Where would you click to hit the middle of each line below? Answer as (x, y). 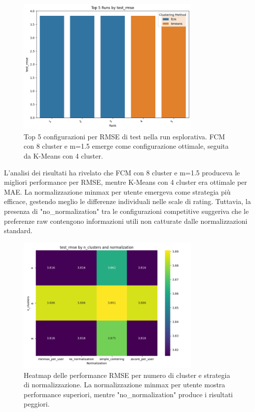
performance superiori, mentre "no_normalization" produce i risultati (128, 394)
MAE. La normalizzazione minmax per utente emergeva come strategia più (117, 191)
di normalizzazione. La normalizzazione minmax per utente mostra (125, 385)
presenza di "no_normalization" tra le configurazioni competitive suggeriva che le (127, 211)
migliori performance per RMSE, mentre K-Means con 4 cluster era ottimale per (126, 182)
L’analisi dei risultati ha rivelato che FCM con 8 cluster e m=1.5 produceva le (122, 172)
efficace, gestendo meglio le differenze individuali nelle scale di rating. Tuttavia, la (127, 201)
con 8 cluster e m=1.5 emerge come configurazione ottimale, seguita (126, 146)
